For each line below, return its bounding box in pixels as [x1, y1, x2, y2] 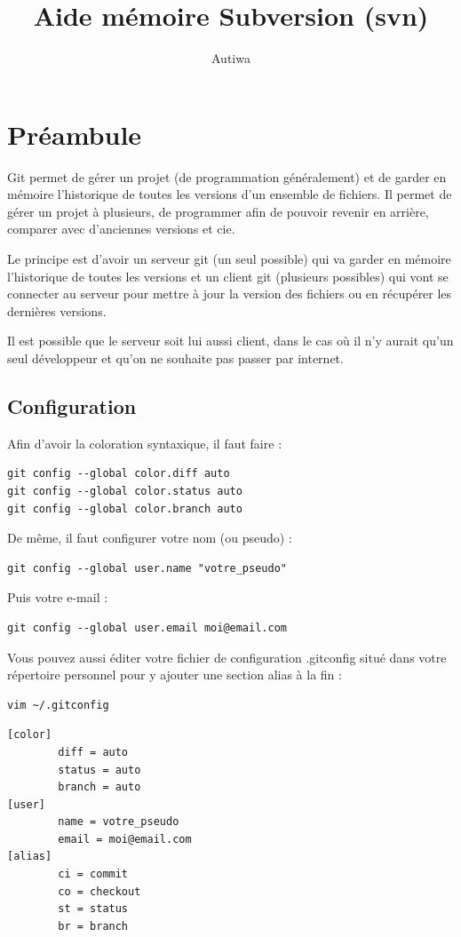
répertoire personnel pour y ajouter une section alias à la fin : [7, 665, 342, 684]
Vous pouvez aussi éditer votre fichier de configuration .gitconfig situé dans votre [7, 647, 447, 666]
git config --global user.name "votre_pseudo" [7, 561, 287, 575]
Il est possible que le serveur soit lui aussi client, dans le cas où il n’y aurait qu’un [7, 331, 454, 350]
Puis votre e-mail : [7, 588, 108, 607]
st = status [58, 902, 129, 916]
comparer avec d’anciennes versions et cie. [7, 219, 235, 238]
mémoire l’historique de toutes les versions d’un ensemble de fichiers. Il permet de [7, 185, 452, 203]
